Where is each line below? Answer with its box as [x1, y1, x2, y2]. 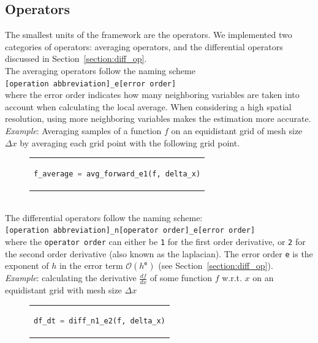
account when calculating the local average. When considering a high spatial [5, 100, 292, 113]
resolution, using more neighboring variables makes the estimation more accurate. [5, 112, 311, 125]
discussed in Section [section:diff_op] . [5, 52, 147, 65]
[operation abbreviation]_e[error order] [5, 79, 176, 88]
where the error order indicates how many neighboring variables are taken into [5, 88, 300, 101]
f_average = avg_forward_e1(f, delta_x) [34, 169, 201, 178]
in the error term [59, 259, 123, 272]
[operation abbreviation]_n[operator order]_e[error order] [5, 226, 256, 235]
